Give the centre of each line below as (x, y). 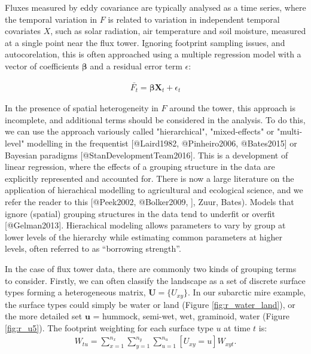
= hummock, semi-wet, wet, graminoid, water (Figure (191, 316)
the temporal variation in (51, 19)
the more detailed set (44, 316)
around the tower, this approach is (232, 108)
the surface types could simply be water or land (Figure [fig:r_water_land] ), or (150, 304)
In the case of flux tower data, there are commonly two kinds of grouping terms (151, 268)
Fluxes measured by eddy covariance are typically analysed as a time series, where (155, 7)
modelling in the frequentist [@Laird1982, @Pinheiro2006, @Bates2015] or (162, 143)
